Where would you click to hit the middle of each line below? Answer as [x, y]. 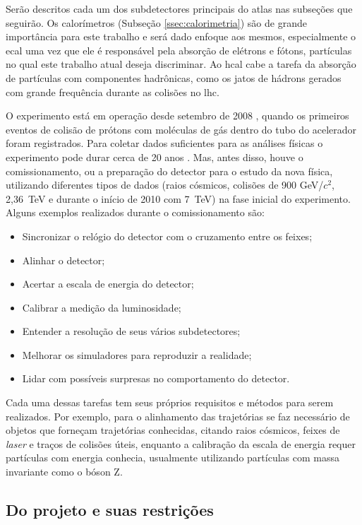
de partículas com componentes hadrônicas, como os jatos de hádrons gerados [174, 77]
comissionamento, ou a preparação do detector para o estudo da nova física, [169, 171]
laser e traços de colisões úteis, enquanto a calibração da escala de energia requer [181, 443]
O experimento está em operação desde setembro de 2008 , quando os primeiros [177, 116]
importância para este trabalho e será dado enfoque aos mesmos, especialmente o [181, 36]
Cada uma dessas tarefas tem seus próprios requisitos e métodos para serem [170, 402]
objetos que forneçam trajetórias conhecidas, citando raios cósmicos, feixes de [173, 430]
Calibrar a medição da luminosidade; [102, 307]
